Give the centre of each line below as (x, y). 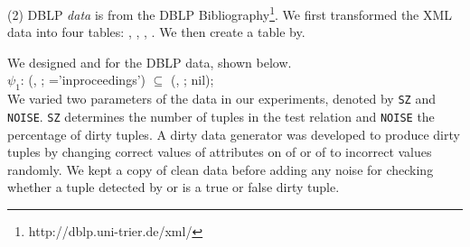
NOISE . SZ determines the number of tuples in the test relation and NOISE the (221, 116)
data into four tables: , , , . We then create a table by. (156, 32)
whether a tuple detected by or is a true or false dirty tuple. (174, 187)
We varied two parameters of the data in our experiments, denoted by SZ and (221, 99)
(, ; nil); (192, 80)
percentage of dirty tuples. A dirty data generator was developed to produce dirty (234, 134)
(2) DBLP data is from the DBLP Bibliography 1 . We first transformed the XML (230, 13)
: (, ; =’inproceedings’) (83, 80)
